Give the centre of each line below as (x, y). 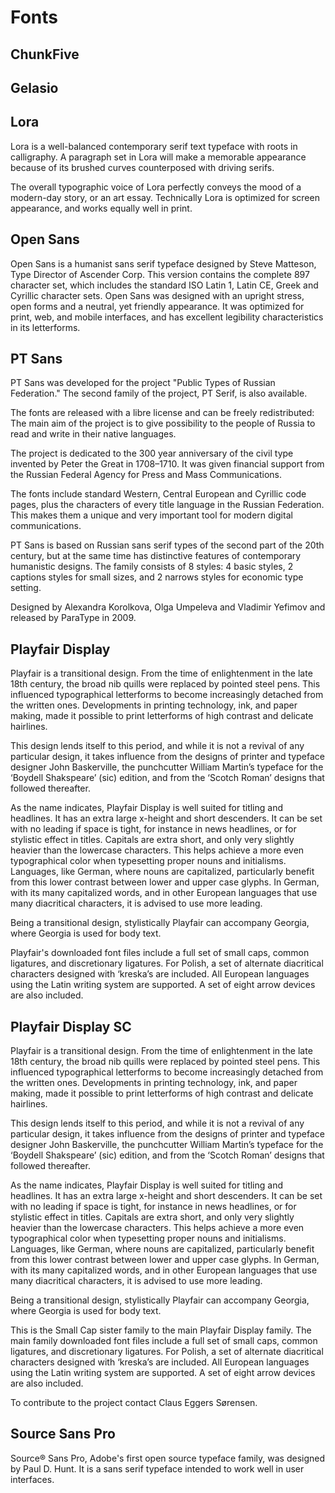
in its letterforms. (45, 327)
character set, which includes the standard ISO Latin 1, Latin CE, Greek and (164, 285)
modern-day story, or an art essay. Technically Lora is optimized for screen (165, 197)
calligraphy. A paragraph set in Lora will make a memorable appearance (158, 157)
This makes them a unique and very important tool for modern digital (151, 515)
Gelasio (34, 87)
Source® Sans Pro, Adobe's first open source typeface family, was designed (168, 1458)
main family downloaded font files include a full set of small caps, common (164, 1341)
